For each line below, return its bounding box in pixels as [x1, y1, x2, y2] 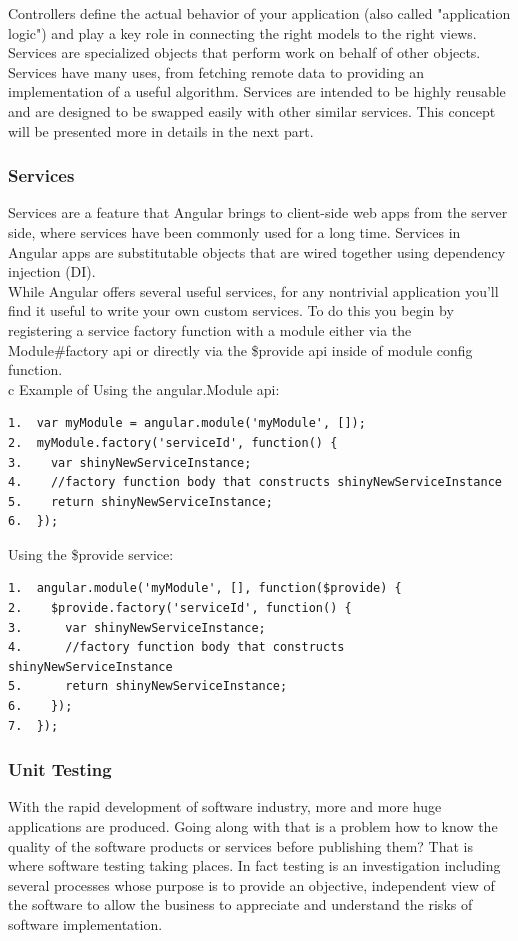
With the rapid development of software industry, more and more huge [8, 796, 442, 817]
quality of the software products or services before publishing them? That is [8, 835, 473, 856]
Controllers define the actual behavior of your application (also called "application [8, 3, 511, 23]
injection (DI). [8, 261, 96, 282]
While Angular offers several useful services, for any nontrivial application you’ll [8, 280, 499, 301]
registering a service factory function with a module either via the [8, 319, 412, 340]
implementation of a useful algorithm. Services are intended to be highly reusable [8, 81, 506, 102]
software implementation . [8, 914, 163, 934]
